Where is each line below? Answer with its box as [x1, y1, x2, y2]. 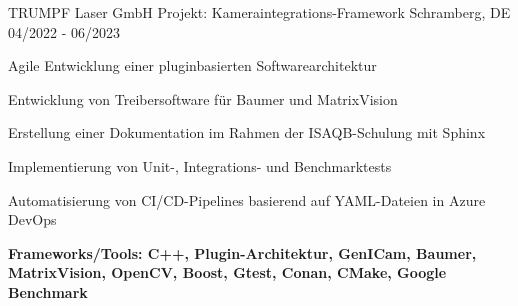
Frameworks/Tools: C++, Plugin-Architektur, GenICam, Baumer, [8, 242, 477, 263]
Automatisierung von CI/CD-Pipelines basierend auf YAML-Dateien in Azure [8, 189, 486, 210]
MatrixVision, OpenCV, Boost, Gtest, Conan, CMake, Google [8, 262, 447, 283]
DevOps [8, 209, 57, 230]
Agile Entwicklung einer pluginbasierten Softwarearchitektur [8, 55, 377, 76]
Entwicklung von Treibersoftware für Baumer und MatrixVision [8, 88, 398, 109]
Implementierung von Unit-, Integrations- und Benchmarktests [8, 155, 392, 176]
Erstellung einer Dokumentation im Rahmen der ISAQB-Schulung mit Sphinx [8, 122, 486, 143]
